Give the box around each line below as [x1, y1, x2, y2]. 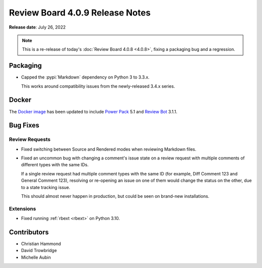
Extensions [9, 205, 36, 212]
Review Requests [9, 136, 51, 143]
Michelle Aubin [21, 254, 51, 260]
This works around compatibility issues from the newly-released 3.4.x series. [21, 83, 175, 89]
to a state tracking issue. [21, 184, 70, 190]
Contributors [9, 228, 49, 236]
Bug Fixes [9, 121, 40, 129]
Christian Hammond [21, 241, 61, 247]
